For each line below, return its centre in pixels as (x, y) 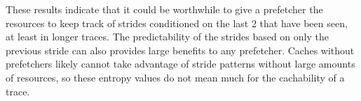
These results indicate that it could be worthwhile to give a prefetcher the (164, 9)
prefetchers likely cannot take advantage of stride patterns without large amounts (180, 64)
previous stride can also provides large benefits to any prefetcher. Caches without (180, 50)
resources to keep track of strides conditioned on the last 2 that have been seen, (177, 23)
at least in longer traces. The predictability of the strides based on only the (167, 37)
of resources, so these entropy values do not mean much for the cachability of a (175, 77)
